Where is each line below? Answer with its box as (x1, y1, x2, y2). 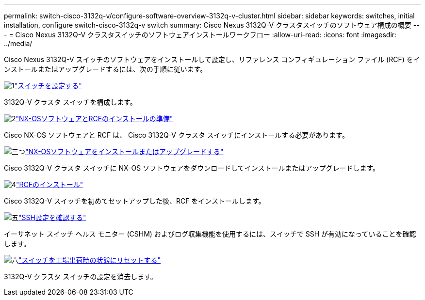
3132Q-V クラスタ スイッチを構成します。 (4, 98, 137, 106)
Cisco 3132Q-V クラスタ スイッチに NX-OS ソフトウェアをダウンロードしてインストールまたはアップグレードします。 (4, 164, 380, 172)
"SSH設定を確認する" (18, 213, 86, 221)
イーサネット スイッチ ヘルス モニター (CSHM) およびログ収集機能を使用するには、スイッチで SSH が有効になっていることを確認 (4, 230, 416, 238)
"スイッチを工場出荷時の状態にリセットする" (18, 256, 161, 264)
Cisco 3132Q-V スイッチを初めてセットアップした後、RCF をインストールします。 (4, 197, 265, 205)
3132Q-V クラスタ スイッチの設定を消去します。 (4, 272, 157, 281)
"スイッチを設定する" (14, 81, 82, 90)
